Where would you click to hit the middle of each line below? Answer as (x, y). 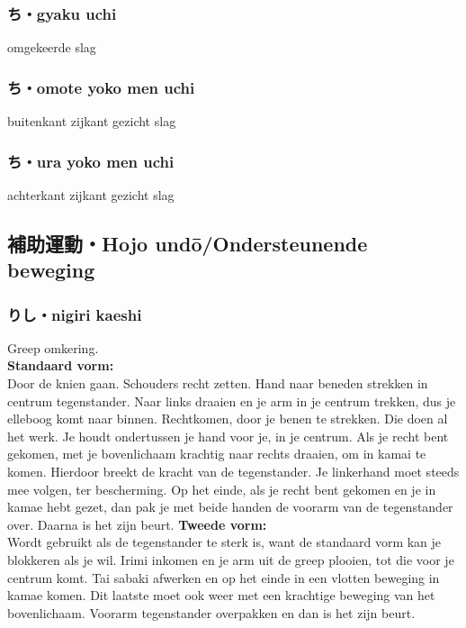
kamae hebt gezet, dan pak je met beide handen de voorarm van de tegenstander (230, 507)
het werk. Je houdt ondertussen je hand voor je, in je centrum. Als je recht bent (228, 436)
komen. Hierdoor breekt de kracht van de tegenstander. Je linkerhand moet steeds (233, 471)
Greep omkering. (53, 347)
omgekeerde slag (52, 47)
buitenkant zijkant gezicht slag (92, 121)
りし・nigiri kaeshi (75, 314)
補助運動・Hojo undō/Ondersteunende (188, 243)
